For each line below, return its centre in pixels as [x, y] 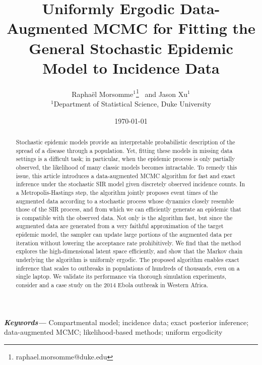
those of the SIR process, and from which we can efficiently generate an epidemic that [128, 209]
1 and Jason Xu [162, 93]
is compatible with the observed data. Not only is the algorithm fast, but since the [124, 217]
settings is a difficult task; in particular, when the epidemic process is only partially [125, 159]
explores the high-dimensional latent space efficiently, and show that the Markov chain [129, 251]
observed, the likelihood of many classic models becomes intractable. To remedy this [126, 167]
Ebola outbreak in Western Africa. [163, 285]
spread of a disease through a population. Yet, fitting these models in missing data [124, 150]
